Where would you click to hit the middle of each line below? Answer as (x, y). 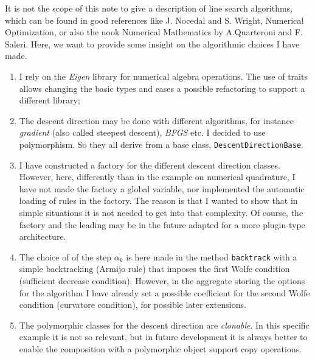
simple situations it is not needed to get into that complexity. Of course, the (161, 212)
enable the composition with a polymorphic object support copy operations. (161, 348)
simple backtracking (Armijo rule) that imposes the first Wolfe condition (154, 269)
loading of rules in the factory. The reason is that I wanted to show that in (158, 200)
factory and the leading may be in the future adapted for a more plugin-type (162, 224)
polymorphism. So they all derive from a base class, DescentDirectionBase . (161, 144)
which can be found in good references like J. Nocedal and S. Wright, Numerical (154, 20)
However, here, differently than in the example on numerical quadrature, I (157, 177)
